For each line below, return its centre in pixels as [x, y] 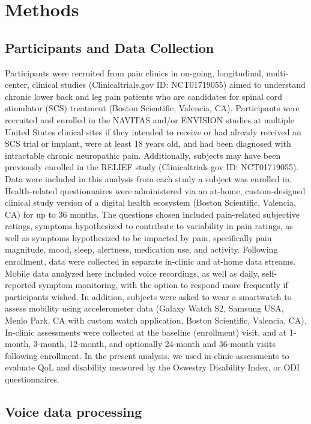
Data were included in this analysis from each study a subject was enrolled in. [148, 178]
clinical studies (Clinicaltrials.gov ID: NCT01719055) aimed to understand [169, 84]
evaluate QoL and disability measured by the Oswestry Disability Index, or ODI [152, 367]
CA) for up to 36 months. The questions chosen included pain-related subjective [152, 214]
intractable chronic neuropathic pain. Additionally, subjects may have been [143, 155]
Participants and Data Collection [110, 47]
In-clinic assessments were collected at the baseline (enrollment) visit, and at [146, 332]
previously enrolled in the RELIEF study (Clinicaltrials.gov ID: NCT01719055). [152, 167]
